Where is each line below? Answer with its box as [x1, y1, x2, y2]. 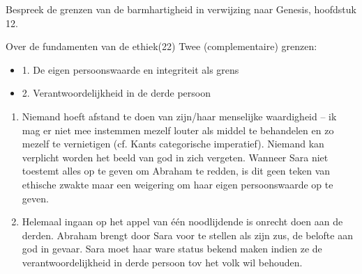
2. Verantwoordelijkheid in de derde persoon [22, 86, 211, 100]
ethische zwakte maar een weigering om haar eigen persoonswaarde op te [22, 177, 333, 191]
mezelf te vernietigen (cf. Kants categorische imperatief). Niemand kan [22, 136, 324, 151]
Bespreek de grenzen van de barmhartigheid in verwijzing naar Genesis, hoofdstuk [6, 2, 356, 16]
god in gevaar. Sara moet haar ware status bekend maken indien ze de [22, 241, 322, 256]
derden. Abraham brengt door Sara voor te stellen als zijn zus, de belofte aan [22, 227, 353, 242]
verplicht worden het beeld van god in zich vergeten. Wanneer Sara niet [22, 150, 329, 164]
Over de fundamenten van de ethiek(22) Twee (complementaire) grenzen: [6, 39, 317, 54]
